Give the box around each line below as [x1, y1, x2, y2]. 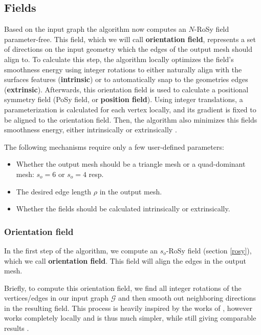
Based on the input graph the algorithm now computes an [4, 24, 186, 34]
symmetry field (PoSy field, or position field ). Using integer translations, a [4, 94, 243, 105]
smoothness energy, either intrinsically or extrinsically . [4, 124, 177, 135]
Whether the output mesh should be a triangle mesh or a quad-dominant [16, 159, 246, 169]
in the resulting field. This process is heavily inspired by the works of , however [4, 302, 252, 313]
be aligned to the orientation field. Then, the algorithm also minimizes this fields [4, 114, 257, 125]
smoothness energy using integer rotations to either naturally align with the [4, 64, 242, 74]
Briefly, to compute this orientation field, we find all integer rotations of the [4, 282, 242, 293]
